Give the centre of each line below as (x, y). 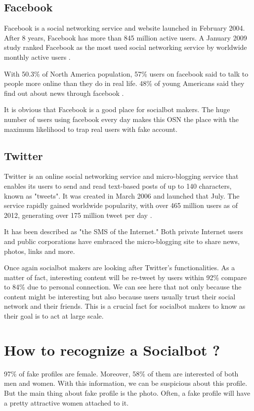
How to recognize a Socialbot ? (112, 349)
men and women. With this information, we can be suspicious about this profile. (126, 383)
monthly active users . (37, 57)
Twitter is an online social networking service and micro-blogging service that (121, 176)
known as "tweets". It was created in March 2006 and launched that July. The (122, 195)
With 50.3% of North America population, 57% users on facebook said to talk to (126, 73)
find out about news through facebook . (64, 93)
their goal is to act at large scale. (54, 316)
